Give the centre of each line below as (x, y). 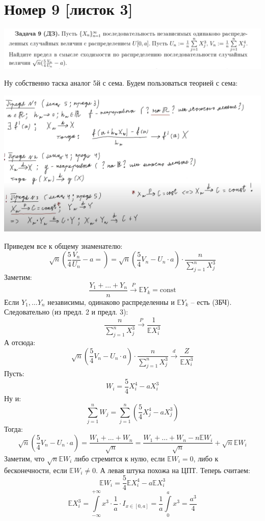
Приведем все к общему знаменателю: (63, 245)
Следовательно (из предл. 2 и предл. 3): (66, 312)
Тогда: (14, 428)
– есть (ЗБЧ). (211, 302)
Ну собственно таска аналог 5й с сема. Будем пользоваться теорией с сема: (121, 83)
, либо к (206, 458)
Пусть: (14, 373)
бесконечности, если (36, 470)
